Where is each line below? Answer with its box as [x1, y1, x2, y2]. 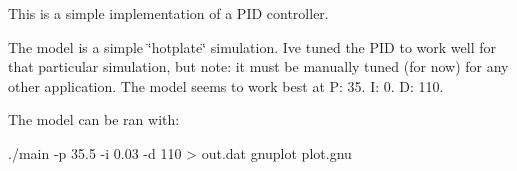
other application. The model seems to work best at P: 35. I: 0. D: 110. [8, 75, 444, 96]
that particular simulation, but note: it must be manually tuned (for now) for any [8, 56, 509, 77]
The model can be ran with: [8, 109, 180, 130]
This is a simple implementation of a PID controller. [8, 3, 329, 23]
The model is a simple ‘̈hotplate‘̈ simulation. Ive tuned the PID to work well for [8, 36, 496, 57]
